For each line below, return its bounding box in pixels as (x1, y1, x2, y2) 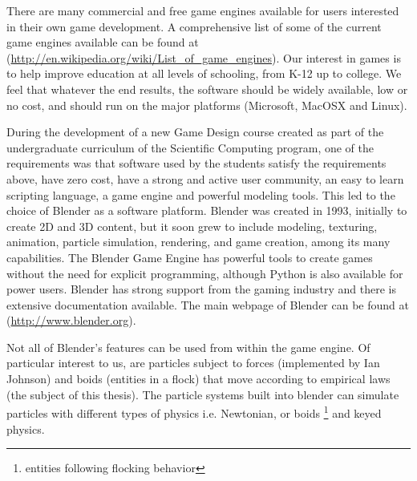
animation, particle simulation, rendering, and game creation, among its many (6, 233, 391, 250)
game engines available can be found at (6, 34, 199, 51)
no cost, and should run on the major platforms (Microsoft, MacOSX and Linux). (6, 96, 407, 113)
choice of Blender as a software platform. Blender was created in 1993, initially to (6, 202, 407, 219)
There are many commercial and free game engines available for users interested (6, 2, 399, 18)
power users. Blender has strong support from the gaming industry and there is (6, 281, 397, 297)
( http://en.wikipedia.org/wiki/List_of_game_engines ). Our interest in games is (6, 49, 401, 66)
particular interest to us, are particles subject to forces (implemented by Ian (6, 354, 380, 371)
